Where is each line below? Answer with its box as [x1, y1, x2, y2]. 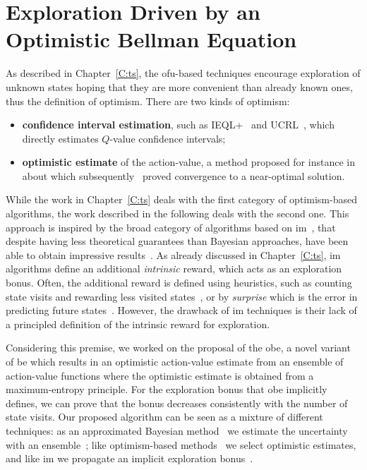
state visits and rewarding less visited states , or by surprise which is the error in [6, 289, 358, 303]
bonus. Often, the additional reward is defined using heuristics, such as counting [6, 275, 352, 290]
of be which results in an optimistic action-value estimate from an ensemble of [6, 354, 344, 368]
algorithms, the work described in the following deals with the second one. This [6, 206, 349, 221]
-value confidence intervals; [109, 131, 226, 145]
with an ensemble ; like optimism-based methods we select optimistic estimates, [6, 437, 356, 452]
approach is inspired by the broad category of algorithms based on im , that [6, 219, 336, 234]
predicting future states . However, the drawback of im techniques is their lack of [6, 303, 357, 318]
